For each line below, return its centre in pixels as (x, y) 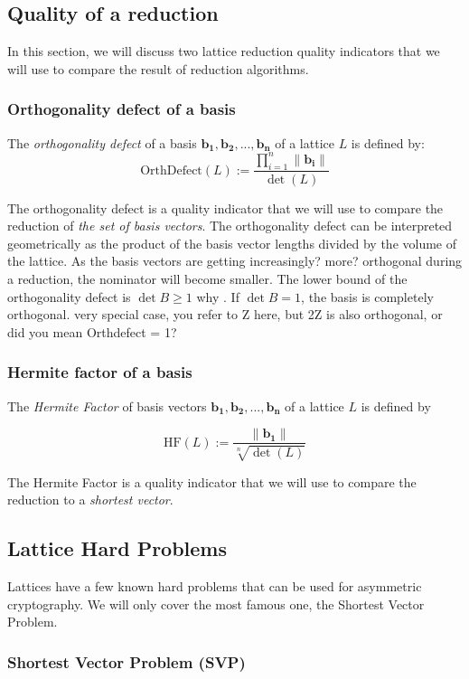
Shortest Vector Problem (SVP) (127, 661)
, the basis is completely (367, 296)
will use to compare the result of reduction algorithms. (158, 68)
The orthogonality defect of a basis (102, 142)
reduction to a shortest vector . (90, 500)
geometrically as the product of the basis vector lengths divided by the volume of (232, 243)
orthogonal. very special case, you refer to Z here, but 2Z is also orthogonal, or (225, 314)
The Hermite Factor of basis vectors (107, 406)
